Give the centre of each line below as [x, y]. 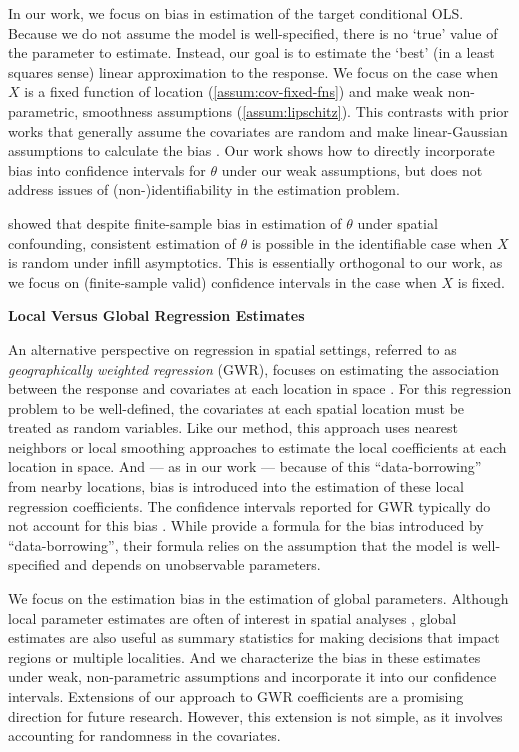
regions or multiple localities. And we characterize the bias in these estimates [244, 656]
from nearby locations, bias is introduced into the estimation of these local [236, 486]
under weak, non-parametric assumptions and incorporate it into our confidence [252, 676]
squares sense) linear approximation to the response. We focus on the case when [253, 71]
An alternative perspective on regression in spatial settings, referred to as [232, 348]
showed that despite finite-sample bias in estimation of [175, 222]
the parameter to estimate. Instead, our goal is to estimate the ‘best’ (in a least [251, 52]
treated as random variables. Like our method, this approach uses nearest [233, 427]
